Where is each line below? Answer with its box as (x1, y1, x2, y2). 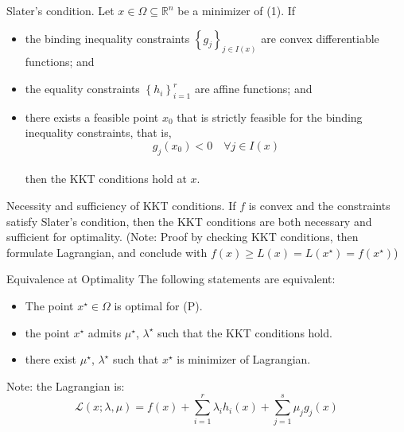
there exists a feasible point (25, 108, 159, 125)
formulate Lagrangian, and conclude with (6, 243, 208, 260)
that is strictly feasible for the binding (177, 108, 363, 125)
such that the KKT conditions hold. (157, 324, 332, 341)
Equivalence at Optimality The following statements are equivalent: (6, 270, 336, 287)
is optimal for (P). (114, 297, 203, 313)
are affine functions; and (194, 80, 313, 97)
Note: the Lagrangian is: (6, 377, 125, 394)
